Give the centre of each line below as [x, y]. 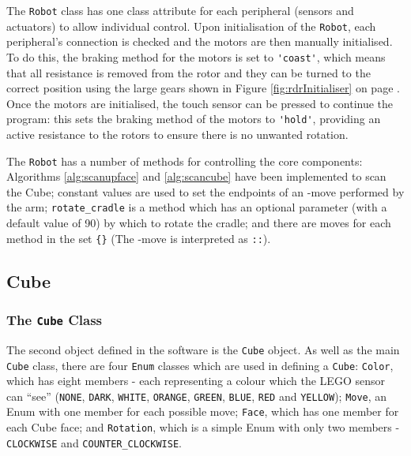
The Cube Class [55, 320]
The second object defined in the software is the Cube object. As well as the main [203, 349]
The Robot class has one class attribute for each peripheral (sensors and [180, 10]
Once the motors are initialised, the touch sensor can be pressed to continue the [200, 103]
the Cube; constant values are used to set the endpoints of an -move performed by [205, 191]
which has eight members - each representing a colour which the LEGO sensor [196, 381]
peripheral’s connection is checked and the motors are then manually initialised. [200, 41]
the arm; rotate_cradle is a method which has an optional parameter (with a [197, 207]
